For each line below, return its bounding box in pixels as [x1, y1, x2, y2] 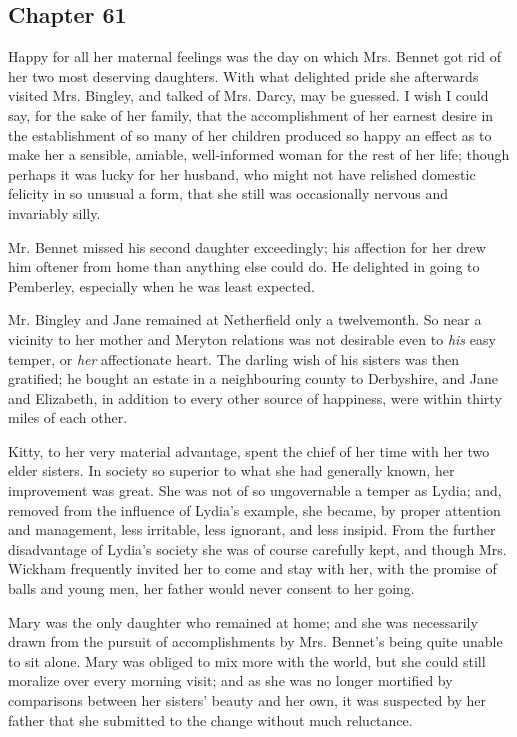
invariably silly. [8, 202, 101, 223]
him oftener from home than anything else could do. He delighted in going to [8, 256, 480, 277]
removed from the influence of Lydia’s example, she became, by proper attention [8, 499, 501, 520]
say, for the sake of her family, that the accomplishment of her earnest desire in [8, 104, 494, 125]
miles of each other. [8, 407, 128, 428]
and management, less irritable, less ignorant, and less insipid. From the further [8, 519, 496, 540]
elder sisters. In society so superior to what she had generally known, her [8, 460, 455, 481]
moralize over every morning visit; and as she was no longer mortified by [8, 670, 453, 691]
